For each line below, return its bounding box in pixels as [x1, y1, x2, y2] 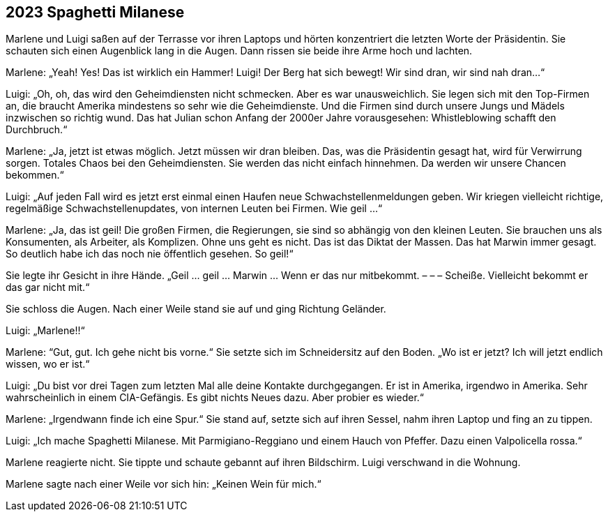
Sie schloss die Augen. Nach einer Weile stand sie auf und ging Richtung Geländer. [6, 303, 386, 315]
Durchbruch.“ [6, 123, 68, 136]
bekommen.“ [6, 169, 64, 181]
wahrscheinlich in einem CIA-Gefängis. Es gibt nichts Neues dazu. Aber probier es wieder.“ [6, 391, 424, 404]
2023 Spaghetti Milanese [6, 3, 185, 21]
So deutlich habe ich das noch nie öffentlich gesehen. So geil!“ [6, 248, 294, 260]
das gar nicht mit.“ [6, 281, 90, 294]
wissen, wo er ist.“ [6, 358, 90, 370]
